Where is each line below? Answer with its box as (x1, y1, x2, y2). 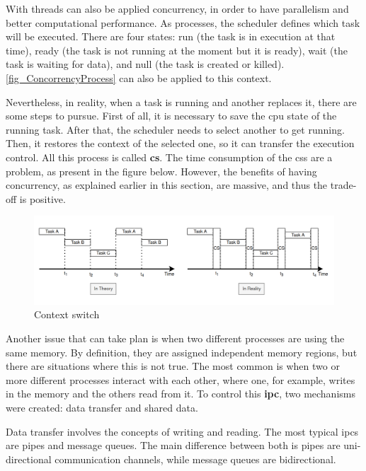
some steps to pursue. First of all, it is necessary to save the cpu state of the (6, 108, 337, 123)
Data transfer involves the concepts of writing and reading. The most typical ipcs (6, 424, 359, 438)
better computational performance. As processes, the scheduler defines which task (6, 15, 360, 30)
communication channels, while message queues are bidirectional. (55, 451, 336, 466)
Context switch (34, 307, 100, 322)
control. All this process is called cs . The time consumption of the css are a (6, 149, 333, 164)
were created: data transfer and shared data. (6, 400, 198, 414)
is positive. (19, 191, 66, 206)
